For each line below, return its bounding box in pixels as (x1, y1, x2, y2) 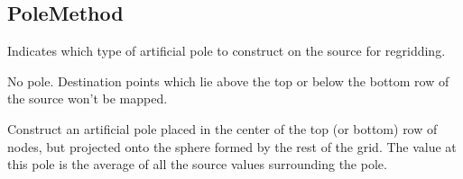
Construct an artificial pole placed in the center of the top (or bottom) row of (7, 119, 438, 138)
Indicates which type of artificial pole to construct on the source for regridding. (7, 41, 446, 60)
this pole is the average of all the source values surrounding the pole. (7, 155, 387, 174)
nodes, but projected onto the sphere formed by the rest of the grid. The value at (7, 137, 457, 156)
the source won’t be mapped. (7, 89, 168, 108)
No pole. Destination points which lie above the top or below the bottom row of (7, 71, 449, 90)
